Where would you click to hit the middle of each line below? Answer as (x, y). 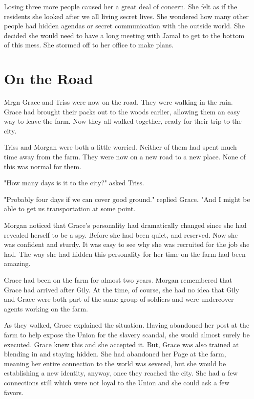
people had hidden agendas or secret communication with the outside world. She (125, 26)
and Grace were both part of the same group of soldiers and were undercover (119, 299)
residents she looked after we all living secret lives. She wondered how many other (127, 16)
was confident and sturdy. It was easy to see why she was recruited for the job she (127, 244)
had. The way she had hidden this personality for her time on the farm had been (125, 254)
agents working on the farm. (46, 308)
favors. (14, 392)
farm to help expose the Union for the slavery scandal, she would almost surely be (127, 334)
